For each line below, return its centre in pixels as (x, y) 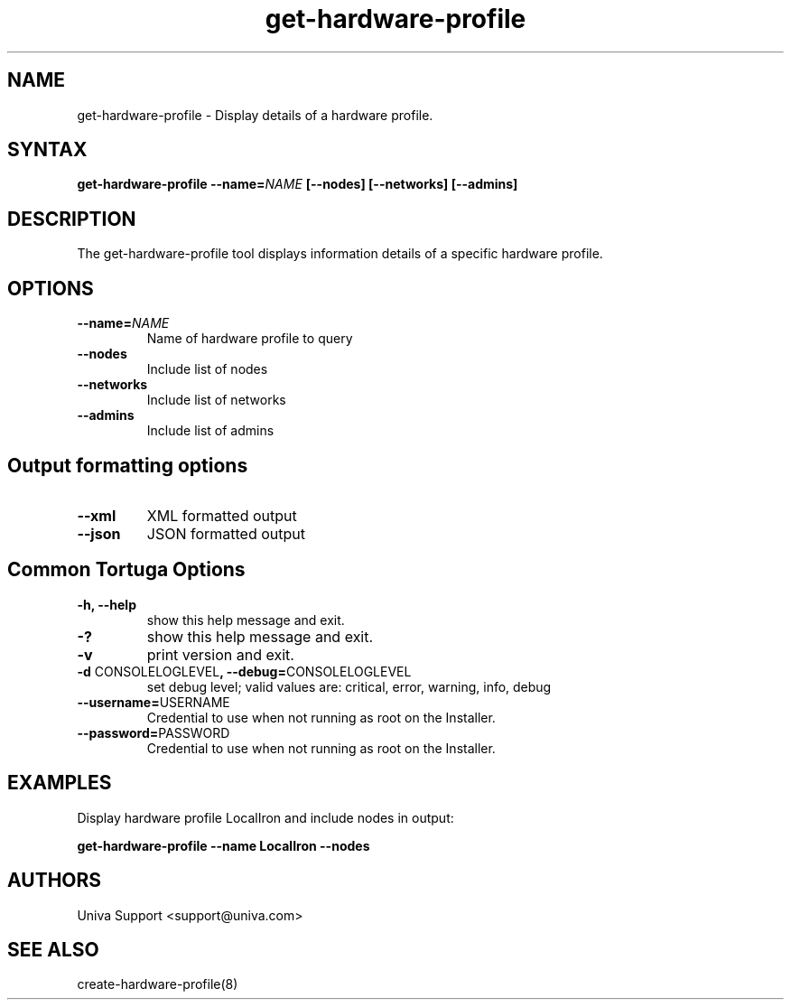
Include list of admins (210, 431)
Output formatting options (128, 465)
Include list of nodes (207, 369)
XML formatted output (222, 515)
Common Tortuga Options (126, 570)
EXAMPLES (60, 783)
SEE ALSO (53, 949)
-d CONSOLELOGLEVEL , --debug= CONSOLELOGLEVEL (244, 671)
